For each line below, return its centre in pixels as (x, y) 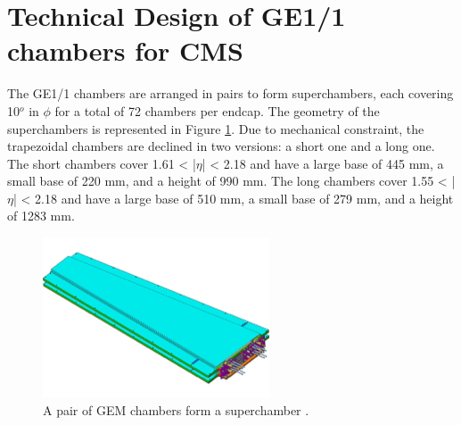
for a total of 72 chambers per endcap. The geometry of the (217, 110)
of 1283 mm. (41, 216)
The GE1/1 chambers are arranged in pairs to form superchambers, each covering (230, 93)
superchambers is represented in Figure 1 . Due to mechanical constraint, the (216, 128)
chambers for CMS (125, 50)
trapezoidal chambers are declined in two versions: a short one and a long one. (221, 146)
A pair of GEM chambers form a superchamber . (176, 410)
